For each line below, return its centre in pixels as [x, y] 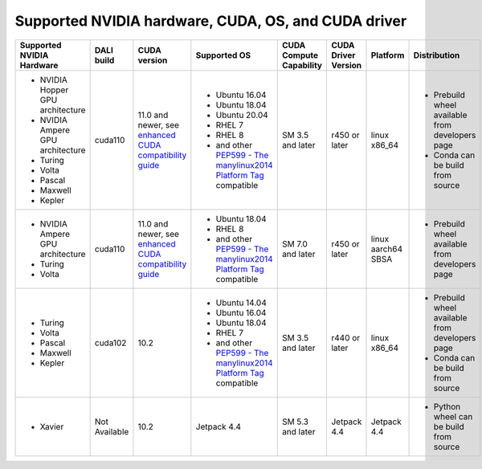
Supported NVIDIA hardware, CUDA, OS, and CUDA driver [211, 21]
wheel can [453, 416]
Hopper [54, 90]
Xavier [52, 426]
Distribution [437, 55]
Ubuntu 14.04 [241, 303]
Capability [302, 65]
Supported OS [223, 55]
